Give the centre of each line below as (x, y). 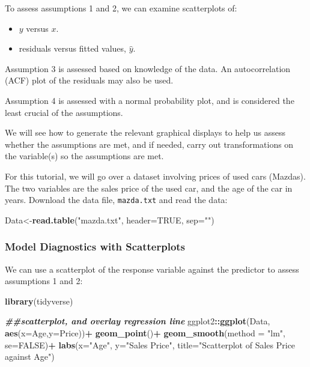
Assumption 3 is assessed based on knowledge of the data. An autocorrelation (148, 68)
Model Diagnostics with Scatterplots (95, 247)
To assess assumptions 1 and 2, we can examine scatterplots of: (121, 8)
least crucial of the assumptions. (64, 112)
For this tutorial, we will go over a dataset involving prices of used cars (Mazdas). (155, 176)
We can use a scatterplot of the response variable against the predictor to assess (152, 269)
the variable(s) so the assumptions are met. (84, 156)
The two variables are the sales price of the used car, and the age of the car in (149, 188)
